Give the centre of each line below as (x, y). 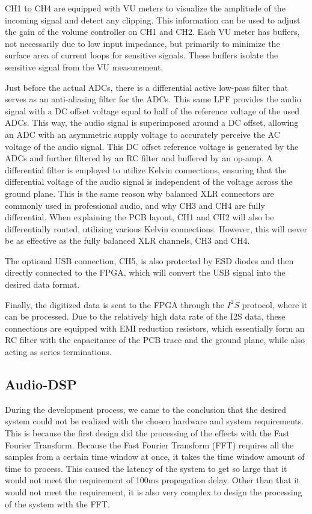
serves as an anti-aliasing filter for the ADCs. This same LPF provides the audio (153, 99)
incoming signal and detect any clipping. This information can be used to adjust (153, 20)
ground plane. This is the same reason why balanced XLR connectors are (139, 193)
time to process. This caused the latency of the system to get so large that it (146, 468)
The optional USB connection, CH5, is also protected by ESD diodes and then (149, 260)
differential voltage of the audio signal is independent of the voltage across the (149, 181)
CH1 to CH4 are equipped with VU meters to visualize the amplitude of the (145, 8)
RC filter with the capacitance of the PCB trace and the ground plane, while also (155, 340)
